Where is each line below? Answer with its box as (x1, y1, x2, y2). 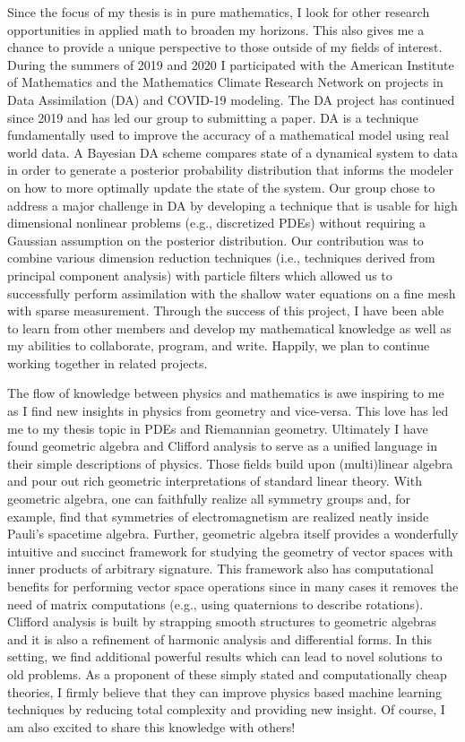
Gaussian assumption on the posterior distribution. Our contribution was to (7, 230, 424, 249)
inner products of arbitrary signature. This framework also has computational (7, 559, 434, 578)
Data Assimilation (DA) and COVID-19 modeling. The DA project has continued (7, 90, 455, 108)
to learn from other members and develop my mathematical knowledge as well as (7, 318, 452, 337)
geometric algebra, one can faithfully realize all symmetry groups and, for (7, 489, 410, 508)
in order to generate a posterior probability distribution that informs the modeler (7, 160, 454, 179)
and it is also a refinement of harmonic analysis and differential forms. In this (7, 629, 432, 648)
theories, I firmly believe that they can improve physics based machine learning (7, 682, 443, 701)
